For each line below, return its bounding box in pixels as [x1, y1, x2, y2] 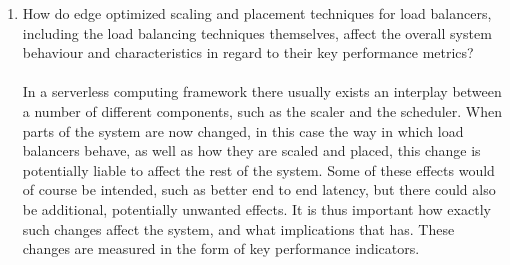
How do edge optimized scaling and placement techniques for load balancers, [22, 3, 492, 23]
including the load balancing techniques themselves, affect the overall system [22, 22, 492, 43]
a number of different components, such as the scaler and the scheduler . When [22, 100, 503, 121]
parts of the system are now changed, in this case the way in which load [22, 120, 464, 141]
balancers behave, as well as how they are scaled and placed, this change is [22, 140, 481, 161]
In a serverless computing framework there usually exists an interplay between [22, 81, 502, 102]
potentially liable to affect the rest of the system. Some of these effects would [22, 159, 495, 180]
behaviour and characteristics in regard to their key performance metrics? [22, 42, 474, 63]
